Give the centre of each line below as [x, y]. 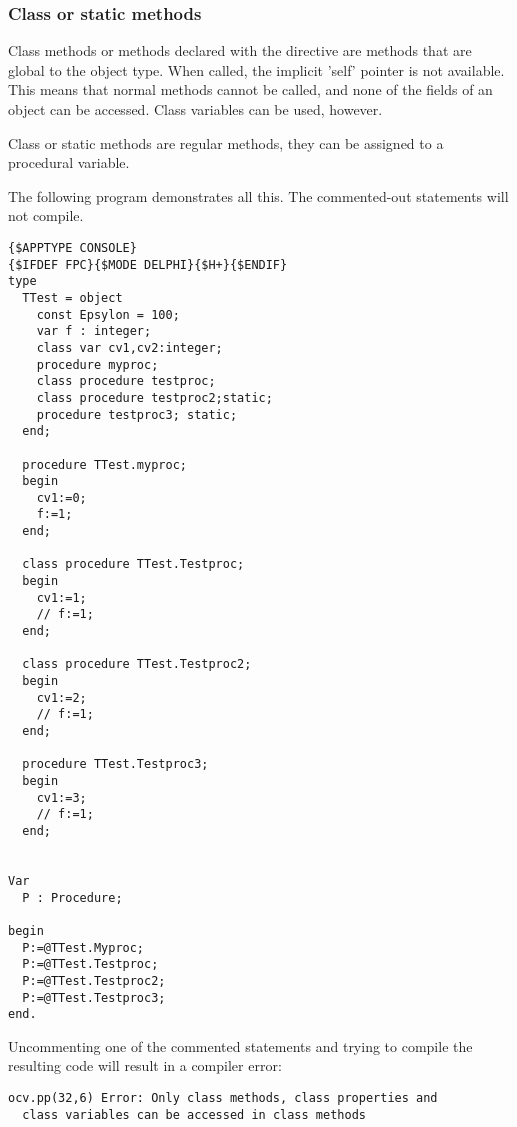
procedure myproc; [97, 364]
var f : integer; [94, 331]
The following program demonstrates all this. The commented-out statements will [258, 195]
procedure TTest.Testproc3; [115, 764]
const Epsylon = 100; [108, 314]
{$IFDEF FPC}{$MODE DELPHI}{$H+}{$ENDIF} [148, 264]
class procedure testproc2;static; [154, 397]
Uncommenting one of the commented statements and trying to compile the [240, 1045]
